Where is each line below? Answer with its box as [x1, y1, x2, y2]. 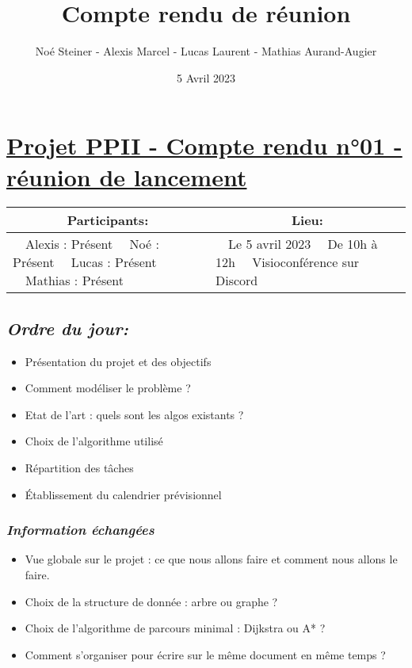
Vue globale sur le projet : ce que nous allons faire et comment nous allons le [25, 551, 398, 567]
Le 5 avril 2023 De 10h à [227, 235, 378, 254]
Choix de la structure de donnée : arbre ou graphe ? [25, 593, 278, 609]
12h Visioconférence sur [215, 253, 360, 272]
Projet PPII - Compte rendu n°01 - [6, 129, 402, 162]
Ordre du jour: [6, 315, 128, 340]
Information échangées [6, 520, 154, 540]
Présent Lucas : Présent [13, 253, 157, 272]
